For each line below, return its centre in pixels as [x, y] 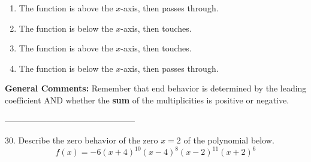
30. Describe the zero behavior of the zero [81, 140]
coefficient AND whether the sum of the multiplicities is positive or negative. [147, 100]
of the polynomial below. [229, 140]
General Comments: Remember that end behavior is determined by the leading [156, 88]
